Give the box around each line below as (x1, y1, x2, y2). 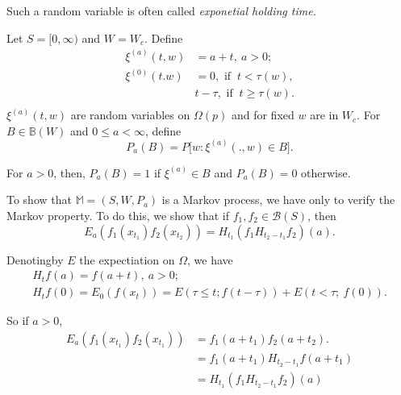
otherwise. (301, 164, 351, 181)
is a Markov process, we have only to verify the (161, 191, 395, 208)
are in (310, 106, 339, 123)
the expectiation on (79, 251, 175, 268)
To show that (6, 191, 72, 208)
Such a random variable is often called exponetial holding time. (6, 2, 316, 19)
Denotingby (6, 251, 64, 268)
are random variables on (70, 106, 190, 123)
